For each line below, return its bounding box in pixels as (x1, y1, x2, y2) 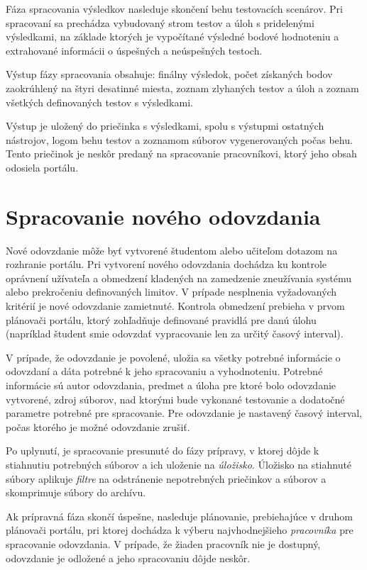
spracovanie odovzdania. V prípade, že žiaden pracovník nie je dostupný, (6, 536, 321, 551)
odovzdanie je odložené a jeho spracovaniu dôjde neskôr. (6, 550, 251, 565)
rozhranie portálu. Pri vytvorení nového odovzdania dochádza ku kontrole (6, 257, 327, 272)
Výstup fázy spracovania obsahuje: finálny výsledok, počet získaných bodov (6, 67, 333, 82)
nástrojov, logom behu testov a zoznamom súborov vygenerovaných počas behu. (6, 132, 353, 147)
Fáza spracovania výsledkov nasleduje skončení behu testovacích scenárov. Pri (6, 1, 343, 16)
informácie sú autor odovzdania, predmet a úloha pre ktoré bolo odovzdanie (6, 378, 336, 392)
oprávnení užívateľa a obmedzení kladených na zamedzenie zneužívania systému (6, 270, 352, 285)
